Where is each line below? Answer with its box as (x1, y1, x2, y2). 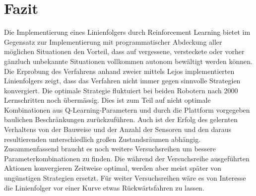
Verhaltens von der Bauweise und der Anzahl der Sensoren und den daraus (4, 124, 232, 134)
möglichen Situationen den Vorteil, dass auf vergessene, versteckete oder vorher (4, 46, 245, 57)
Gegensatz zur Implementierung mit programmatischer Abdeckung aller (4, 36, 222, 47)
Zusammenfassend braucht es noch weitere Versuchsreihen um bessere (4, 143, 216, 154)
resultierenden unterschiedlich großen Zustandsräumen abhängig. (4, 133, 201, 144)
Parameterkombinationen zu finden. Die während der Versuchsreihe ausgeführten (4, 153, 250, 163)
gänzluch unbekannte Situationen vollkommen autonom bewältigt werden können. (4, 56, 253, 66)
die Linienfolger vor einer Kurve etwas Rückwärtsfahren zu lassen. (4, 182, 204, 193)
